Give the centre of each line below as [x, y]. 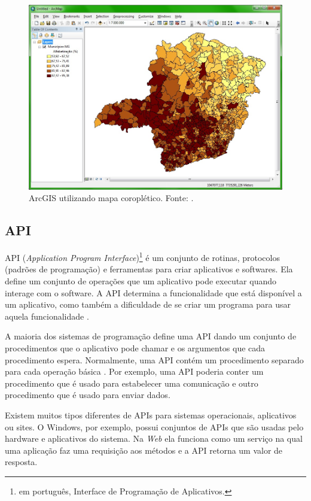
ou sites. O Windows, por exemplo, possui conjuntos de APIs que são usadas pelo [154, 426]
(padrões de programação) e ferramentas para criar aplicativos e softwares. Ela [149, 269]
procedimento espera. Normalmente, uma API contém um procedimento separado [154, 359]
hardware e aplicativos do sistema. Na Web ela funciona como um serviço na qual [154, 438]
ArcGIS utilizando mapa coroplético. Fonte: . [111, 198]
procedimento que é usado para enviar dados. [88, 395]
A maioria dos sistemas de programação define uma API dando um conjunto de [151, 336]
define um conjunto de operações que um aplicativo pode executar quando [141, 281]
